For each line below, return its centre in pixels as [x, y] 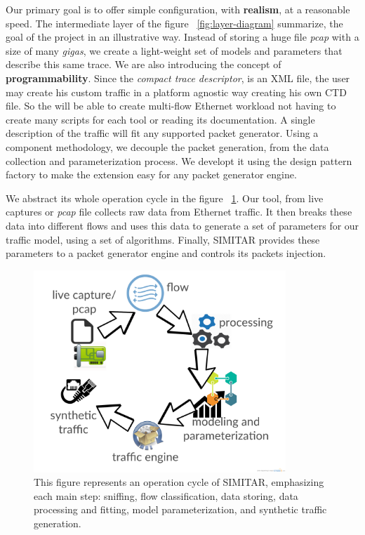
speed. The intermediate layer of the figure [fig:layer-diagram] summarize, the [174, 23]
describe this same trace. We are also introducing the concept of [144, 64]
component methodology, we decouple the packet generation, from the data [167, 146]
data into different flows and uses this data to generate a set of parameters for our [182, 225]
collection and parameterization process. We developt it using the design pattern [179, 160]
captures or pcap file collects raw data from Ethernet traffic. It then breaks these [179, 212]
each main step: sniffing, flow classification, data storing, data [166, 495]
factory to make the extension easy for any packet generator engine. [151, 174]
